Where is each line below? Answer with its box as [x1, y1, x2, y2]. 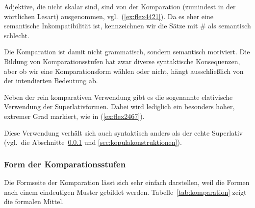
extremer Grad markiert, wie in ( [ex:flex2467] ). [4, 111, 145, 121]
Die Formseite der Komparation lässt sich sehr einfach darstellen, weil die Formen [4, 177, 250, 187]
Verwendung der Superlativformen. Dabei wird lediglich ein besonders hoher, [4, 101, 235, 112]
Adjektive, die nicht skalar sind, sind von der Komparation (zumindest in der [4, 1, 236, 11]
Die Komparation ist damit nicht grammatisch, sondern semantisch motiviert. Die [4, 46, 250, 57]
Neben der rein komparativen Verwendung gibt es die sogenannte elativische [4, 92, 233, 102]
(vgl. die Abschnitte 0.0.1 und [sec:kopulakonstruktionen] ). [4, 137, 182, 147]
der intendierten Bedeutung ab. [4, 75, 98, 86]
